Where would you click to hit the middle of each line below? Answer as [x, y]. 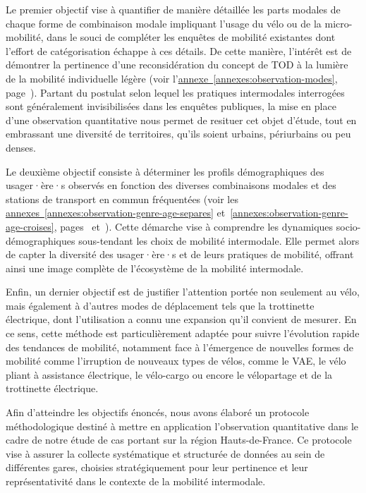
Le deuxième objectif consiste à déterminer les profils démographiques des [165, 171]
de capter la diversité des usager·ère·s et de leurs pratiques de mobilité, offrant [180, 254]
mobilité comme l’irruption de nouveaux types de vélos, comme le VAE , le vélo [176, 361]
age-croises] [30, 226]
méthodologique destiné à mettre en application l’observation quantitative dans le [182, 426]
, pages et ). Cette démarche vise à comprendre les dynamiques [194, 226]
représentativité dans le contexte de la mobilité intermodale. [136, 481]
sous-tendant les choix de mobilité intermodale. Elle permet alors [219, 240]
